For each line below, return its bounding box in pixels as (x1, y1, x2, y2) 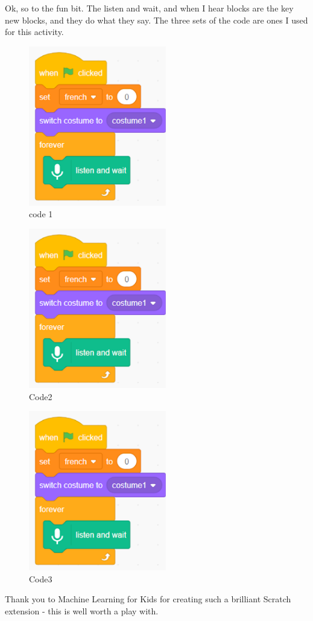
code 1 (29, 208, 53, 220)
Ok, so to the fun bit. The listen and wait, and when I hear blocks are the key (5, 2, 294, 14)
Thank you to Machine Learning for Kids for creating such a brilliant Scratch (5, 593, 291, 605)
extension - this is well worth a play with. (5, 604, 159, 617)
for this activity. (5, 25, 64, 38)
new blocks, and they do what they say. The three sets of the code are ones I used (5, 13, 308, 26)
